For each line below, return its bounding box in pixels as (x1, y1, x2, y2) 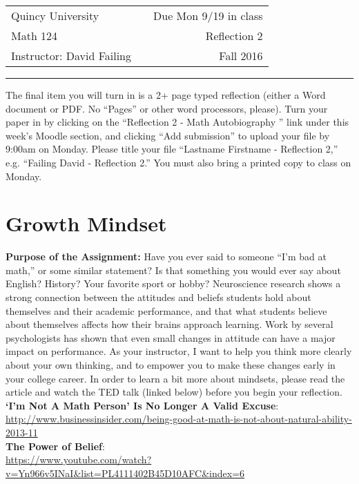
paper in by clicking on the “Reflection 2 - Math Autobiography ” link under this (6, 115, 349, 129)
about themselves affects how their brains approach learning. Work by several (6, 317, 333, 331)
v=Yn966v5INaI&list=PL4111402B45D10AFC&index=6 (6, 465, 245, 480)
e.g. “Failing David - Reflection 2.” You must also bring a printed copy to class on (6, 155, 351, 169)
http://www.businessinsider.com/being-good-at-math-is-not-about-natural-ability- (6, 412, 352, 426)
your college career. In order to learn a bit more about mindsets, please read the (6, 371, 345, 385)
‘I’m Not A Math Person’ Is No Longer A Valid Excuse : (6, 398, 279, 412)
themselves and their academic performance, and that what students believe (6, 303, 327, 318)
